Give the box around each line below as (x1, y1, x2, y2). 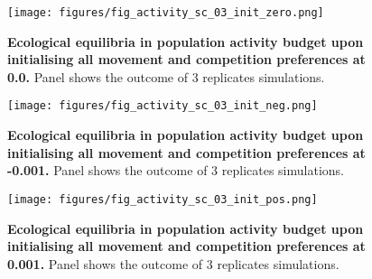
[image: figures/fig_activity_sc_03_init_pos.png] (7, 192, 318, 206)
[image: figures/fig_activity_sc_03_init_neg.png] (7, 99, 318, 113)
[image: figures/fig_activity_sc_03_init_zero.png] (7, 6, 324, 19)
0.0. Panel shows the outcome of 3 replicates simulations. (7, 67, 325, 86)
